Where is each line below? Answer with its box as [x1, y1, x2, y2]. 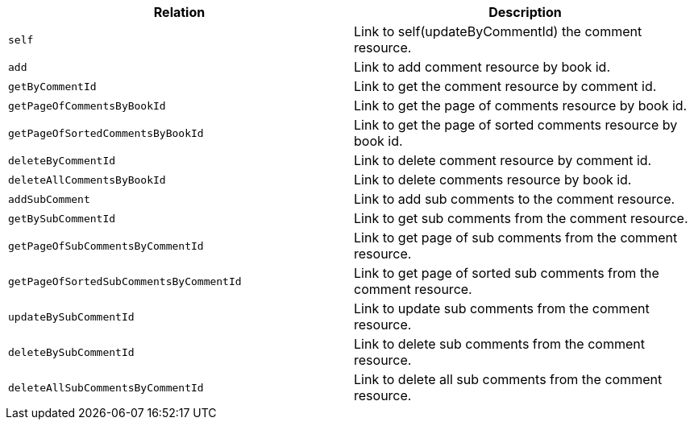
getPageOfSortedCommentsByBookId [8, 126, 204, 139]
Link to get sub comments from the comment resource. [354, 210, 688, 226]
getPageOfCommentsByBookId [8, 99, 166, 112]
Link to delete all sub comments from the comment [354, 371, 663, 387]
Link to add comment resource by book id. [354, 59, 611, 75]
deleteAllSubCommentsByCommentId [8, 381, 204, 394]
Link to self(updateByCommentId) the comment [354, 23, 642, 39]
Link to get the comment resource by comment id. [354, 78, 657, 94]
